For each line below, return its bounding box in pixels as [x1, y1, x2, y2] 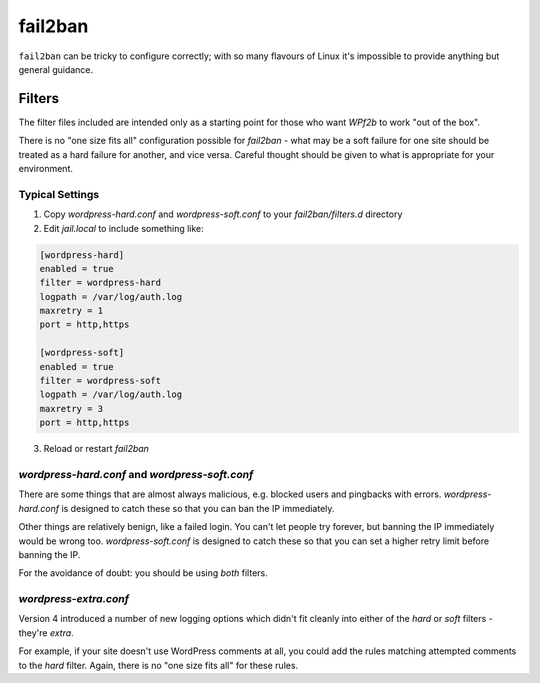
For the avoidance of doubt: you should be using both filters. [18, 567, 269, 579]
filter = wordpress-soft [39, 375, 162, 387]
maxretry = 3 [39, 403, 104, 414]
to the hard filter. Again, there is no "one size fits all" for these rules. [18, 659, 299, 671]
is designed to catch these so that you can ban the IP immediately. [61, 502, 335, 514]
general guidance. [18, 63, 94, 75]
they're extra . [18, 626, 74, 639]
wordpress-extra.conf [18, 592, 130, 606]
